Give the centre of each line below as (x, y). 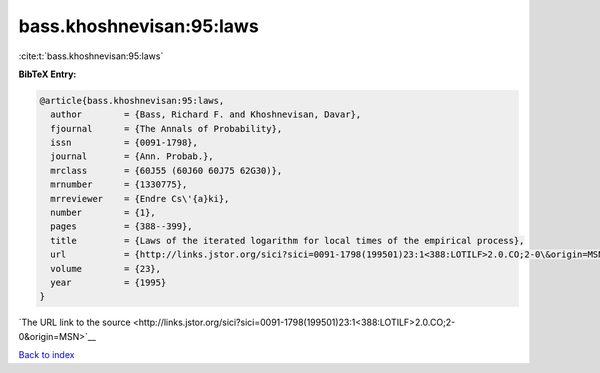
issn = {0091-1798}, (124, 143)
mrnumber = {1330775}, (119, 184)
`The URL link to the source (74, 322)
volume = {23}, (106, 268)
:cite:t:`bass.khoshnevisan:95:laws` (91, 56)
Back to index (46, 355)
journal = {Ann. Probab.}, (132, 156)
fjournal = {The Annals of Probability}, (166, 128)
